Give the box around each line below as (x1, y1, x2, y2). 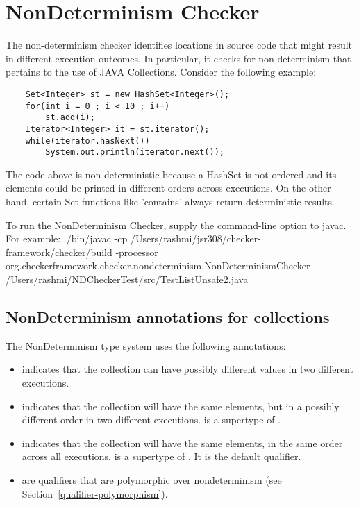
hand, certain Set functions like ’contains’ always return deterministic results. (6, 194, 335, 209)
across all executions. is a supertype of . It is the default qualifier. (22, 449, 301, 464)
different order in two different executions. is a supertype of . (22, 412, 281, 427)
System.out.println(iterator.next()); (45, 147, 224, 158)
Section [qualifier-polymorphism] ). (22, 486, 168, 500)
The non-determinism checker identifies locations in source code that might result (6, 37, 353, 52)
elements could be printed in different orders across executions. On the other (6, 180, 331, 195)
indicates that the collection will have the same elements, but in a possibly (22, 398, 340, 413)
